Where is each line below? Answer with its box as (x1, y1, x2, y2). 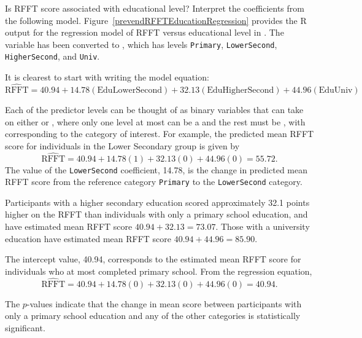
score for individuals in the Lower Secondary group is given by (5, 139, 240, 152)
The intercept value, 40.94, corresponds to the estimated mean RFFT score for (5, 253, 301, 265)
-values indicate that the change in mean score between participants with (26, 297, 302, 310)
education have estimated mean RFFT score (5, 232, 172, 245)
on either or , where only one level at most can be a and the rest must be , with (5, 115, 306, 128)
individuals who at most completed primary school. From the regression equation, (5, 264, 312, 277)
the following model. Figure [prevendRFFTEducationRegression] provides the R (5, 14, 307, 26)
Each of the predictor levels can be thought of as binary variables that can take (5, 103, 304, 116)
